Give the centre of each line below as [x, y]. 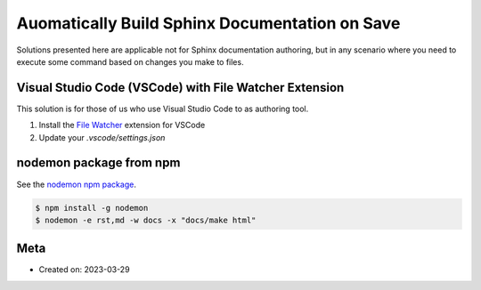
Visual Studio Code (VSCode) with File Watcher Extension [180, 88]
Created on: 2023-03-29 [84, 270]
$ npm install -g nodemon [92, 208]
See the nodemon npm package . [77, 184]
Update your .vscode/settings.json [102, 137]
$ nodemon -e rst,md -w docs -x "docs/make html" [146, 220]
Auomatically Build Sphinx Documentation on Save [208, 23]
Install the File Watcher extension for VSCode [122, 125]
